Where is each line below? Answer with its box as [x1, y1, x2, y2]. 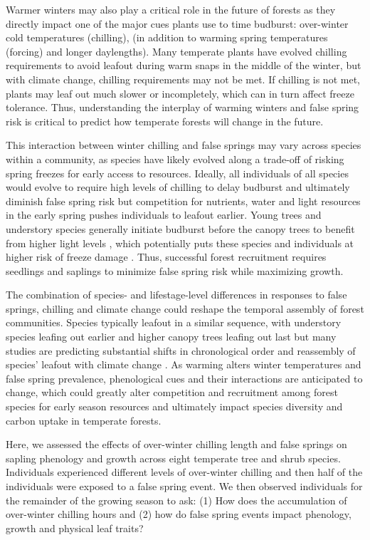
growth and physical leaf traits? [6, 520, 144, 535]
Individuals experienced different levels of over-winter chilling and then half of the [6, 464, 363, 479]
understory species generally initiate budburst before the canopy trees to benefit [6, 221, 355, 236]
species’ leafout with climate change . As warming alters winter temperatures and [6, 357, 361, 372]
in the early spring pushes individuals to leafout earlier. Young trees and [6, 207, 322, 222]
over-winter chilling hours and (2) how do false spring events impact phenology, [6, 507, 351, 521]
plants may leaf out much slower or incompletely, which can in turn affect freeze [6, 85, 354, 100]
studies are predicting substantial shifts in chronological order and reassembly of [6, 343, 356, 358]
